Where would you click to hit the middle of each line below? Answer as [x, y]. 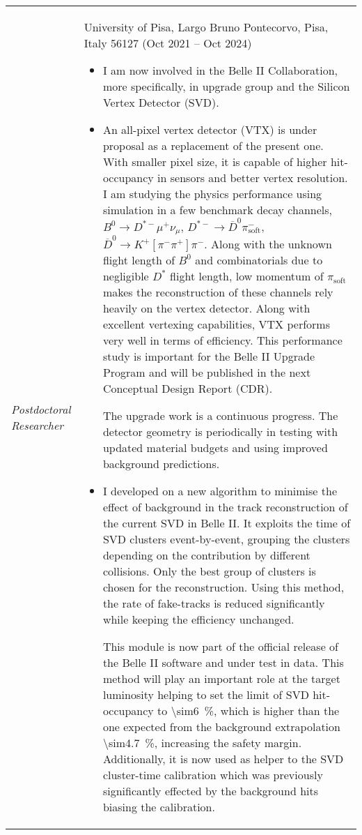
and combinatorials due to [259, 260]
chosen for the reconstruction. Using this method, [223, 587]
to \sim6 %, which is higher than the [249, 710]
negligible [126, 276]
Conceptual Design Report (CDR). [188, 388]
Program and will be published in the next [207, 372]
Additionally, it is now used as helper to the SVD [223, 759]
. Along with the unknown [268, 244]
